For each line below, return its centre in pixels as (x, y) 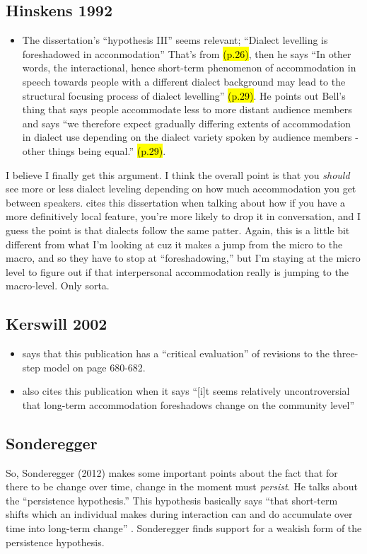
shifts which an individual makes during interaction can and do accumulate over (179, 514)
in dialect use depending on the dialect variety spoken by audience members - (190, 137)
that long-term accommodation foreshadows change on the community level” (188, 404)
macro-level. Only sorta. (58, 285)
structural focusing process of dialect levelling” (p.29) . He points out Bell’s (184, 95)
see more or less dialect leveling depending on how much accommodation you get (181, 189)
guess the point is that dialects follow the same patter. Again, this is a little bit (178, 230)
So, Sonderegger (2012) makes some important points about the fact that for (172, 472)
